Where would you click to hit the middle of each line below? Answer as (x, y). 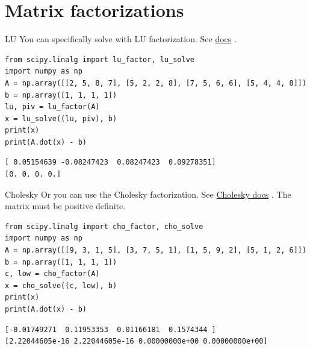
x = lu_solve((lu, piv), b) (61, 118)
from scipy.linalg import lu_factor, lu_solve (100, 59)
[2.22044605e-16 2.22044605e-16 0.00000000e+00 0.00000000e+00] (136, 341)
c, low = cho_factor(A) (52, 274)
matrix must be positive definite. (65, 206)
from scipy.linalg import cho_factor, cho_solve (104, 226)
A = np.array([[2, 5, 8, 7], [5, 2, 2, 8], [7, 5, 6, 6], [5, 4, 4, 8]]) (156, 83)
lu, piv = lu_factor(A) (52, 107)
